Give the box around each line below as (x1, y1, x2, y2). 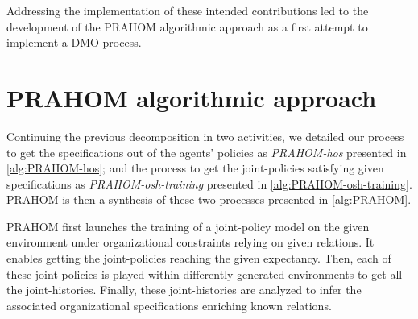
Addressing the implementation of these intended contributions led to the (6, 2, 369, 19)
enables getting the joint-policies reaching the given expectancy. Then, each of (6, 250, 391, 267)
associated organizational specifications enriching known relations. (6, 296, 332, 313)
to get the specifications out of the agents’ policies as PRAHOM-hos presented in (6, 143, 407, 160)
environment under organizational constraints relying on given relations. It (6, 234, 375, 251)
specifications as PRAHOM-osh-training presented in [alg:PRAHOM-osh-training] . (6, 175, 412, 192)
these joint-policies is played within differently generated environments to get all (6, 265, 403, 282)
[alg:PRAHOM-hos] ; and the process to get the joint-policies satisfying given (6, 159, 384, 176)
